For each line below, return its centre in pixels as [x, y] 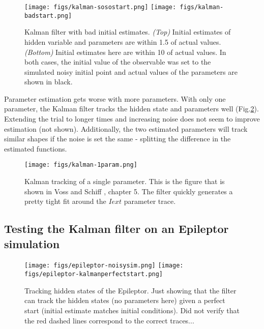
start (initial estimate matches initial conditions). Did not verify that [132, 310]
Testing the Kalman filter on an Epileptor [116, 229]
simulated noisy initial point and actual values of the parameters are [131, 71]
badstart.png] [48, 16]
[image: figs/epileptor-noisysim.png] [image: [104, 266]
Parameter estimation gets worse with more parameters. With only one [115, 98]
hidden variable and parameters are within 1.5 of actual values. [123, 41]
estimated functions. [36, 148]
